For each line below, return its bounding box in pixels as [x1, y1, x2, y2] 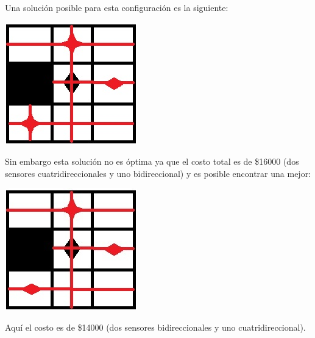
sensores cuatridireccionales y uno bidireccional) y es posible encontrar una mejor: [5, 167, 311, 179]
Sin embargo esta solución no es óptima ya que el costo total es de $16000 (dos [5, 155, 299, 168]
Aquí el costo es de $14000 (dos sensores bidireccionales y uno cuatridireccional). [5, 320, 306, 333]
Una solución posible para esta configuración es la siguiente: [5, 1, 228, 13]
